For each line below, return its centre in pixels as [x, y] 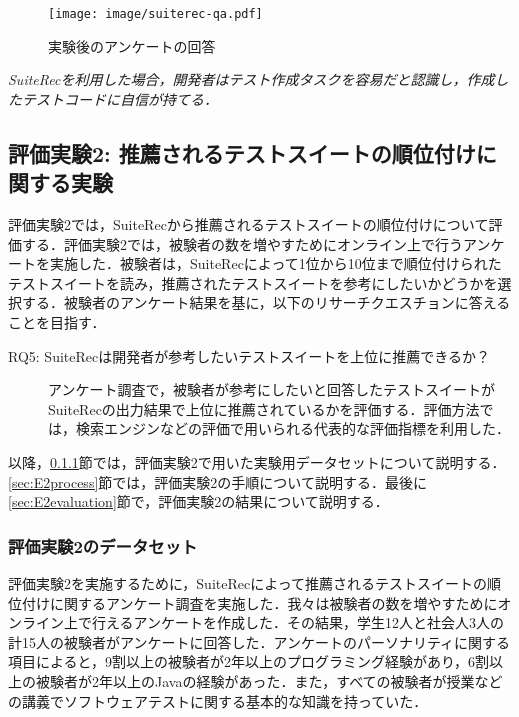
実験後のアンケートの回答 [132, 45]
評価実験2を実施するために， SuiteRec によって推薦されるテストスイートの [248, 582]
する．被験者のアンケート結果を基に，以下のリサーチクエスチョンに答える [266, 302]
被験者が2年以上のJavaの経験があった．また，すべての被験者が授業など [269, 680]
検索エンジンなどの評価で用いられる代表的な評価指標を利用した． [292, 428]
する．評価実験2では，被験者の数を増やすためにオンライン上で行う [242, 243]
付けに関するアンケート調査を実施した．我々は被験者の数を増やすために [259, 602]
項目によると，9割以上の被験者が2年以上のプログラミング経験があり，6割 [249, 661]
